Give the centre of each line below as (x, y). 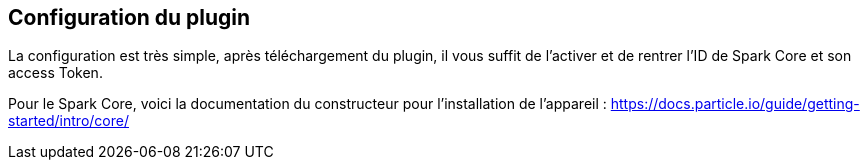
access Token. (55, 73)
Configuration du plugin (129, 17)
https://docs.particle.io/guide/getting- (735, 104)
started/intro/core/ (68, 121)
